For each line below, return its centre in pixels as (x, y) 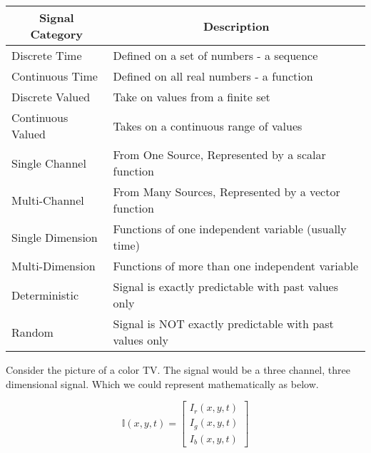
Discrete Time (47, 55)
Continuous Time (55, 76)
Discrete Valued (51, 97)
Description (237, 26)
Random (32, 332)
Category (57, 34)
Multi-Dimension (54, 266)
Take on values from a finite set (192, 97)
